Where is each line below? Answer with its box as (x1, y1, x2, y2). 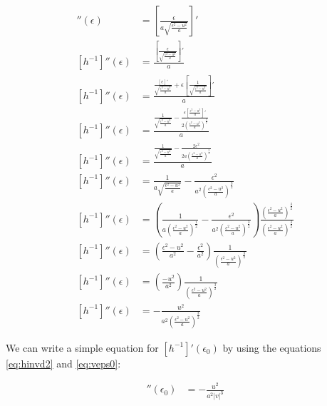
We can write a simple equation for (6, 340, 159, 355)
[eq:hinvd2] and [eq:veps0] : (6, 355, 121, 370)
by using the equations (222, 340, 321, 355)
